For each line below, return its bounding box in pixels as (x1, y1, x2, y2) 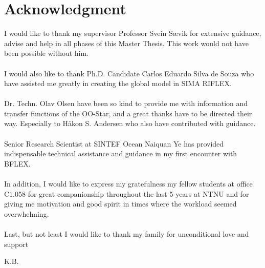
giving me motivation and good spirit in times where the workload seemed (4, 198, 237, 209)
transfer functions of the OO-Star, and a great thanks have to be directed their (4, 108, 252, 118)
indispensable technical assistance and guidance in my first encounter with (4, 148, 237, 159)
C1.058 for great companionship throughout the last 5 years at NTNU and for (4, 188, 249, 199)
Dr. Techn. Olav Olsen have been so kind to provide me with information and (4, 98, 248, 109)
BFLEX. (4, 158, 31, 169)
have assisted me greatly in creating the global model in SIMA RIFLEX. (4, 78, 232, 89)
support (4, 238, 29, 249)
